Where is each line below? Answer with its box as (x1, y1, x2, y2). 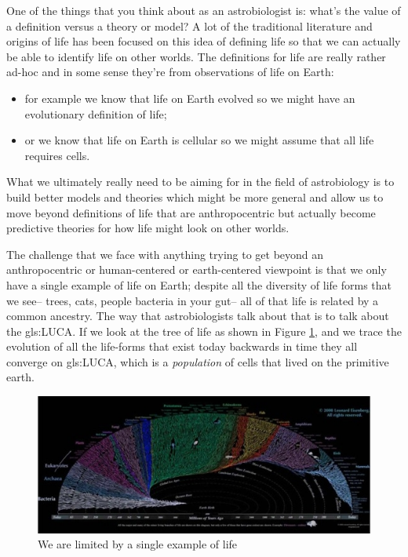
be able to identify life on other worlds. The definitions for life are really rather (6, 48, 386, 64)
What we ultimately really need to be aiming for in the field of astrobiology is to (6, 173, 395, 190)
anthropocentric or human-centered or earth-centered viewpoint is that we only (6, 261, 387, 278)
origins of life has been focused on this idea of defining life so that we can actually (6, 33, 401, 49)
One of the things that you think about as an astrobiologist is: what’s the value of (6, 2, 401, 18)
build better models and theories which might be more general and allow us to (6, 188, 384, 205)
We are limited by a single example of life (38, 536, 238, 552)
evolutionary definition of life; (24, 105, 167, 122)
